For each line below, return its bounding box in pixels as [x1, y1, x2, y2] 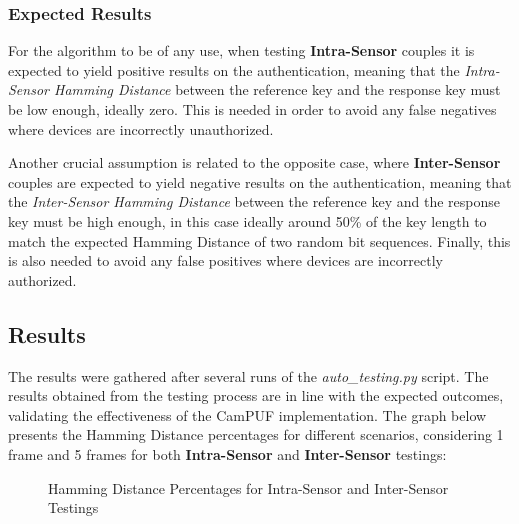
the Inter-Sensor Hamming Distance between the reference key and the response [8, 191, 500, 212]
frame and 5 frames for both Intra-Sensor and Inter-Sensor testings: [8, 443, 447, 464]
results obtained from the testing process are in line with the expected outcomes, [8, 385, 504, 406]
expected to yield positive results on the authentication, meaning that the [8, 59, 460, 80]
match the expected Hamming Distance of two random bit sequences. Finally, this [8, 230, 511, 251]
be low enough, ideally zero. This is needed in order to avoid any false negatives [8, 99, 497, 119]
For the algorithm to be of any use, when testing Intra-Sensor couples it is [8, 40, 475, 61]
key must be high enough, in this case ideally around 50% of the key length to [8, 210, 487, 231]
